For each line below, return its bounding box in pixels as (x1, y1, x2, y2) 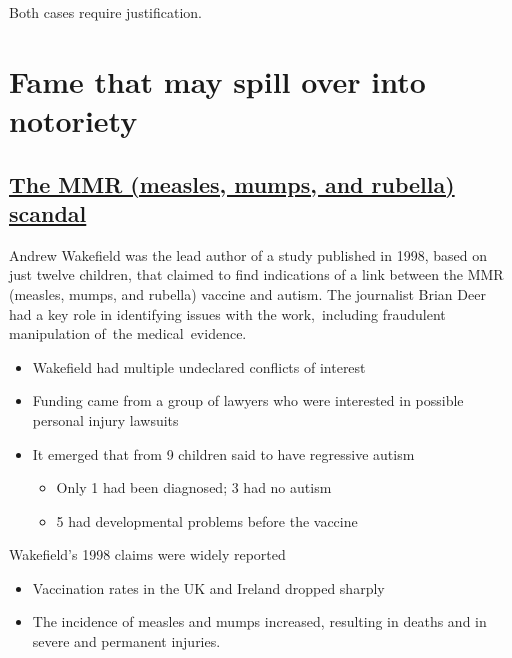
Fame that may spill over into (9, 60, 426, 101)
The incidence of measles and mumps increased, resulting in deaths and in (32, 611, 487, 632)
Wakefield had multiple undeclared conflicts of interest (32, 356, 366, 377)
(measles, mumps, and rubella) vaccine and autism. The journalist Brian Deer (9, 283, 486, 304)
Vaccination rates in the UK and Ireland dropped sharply (32, 577, 385, 598)
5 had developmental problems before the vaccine (56, 510, 358, 531)
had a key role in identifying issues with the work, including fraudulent (9, 303, 446, 324)
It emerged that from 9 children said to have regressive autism (32, 443, 415, 464)
